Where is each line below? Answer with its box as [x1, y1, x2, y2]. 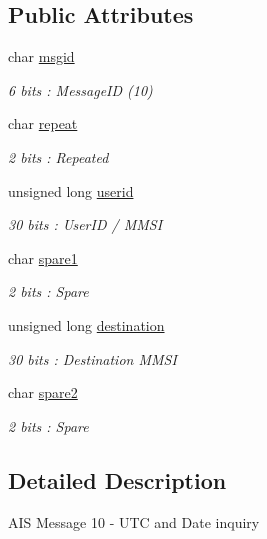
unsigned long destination [8, 314, 165, 335]
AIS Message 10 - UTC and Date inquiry [8, 511, 260, 532]
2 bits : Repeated [8, 146, 109, 167]
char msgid [8, 46, 75, 67]
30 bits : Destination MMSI [8, 348, 177, 369]
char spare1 [8, 247, 78, 268]
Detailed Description [8, 464, 227, 495]
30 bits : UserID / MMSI [8, 214, 163, 235]
